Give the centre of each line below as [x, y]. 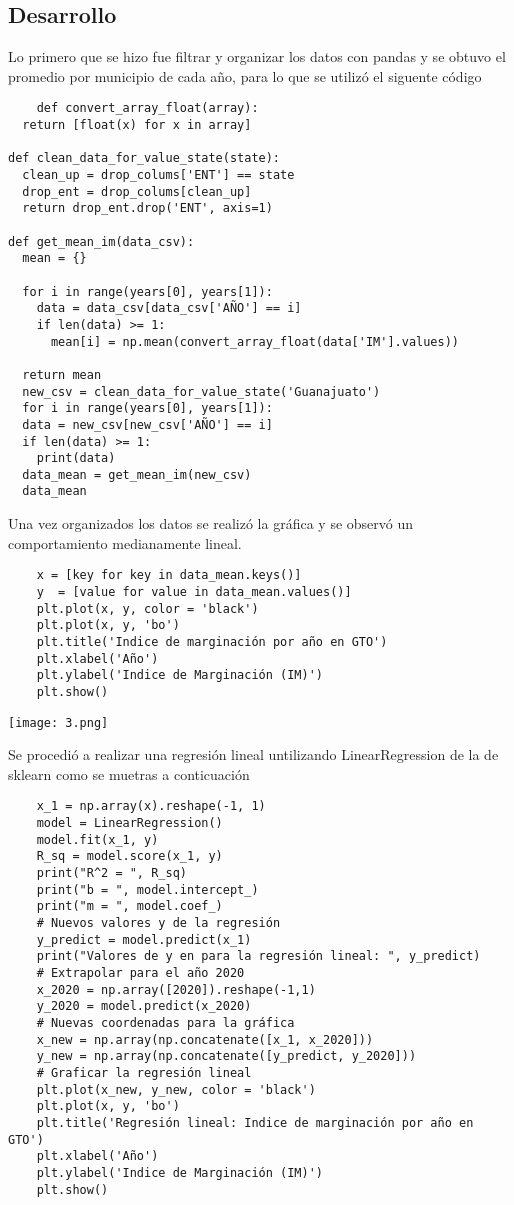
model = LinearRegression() [129, 823]
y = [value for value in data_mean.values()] [194, 591]
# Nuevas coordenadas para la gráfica [165, 1022]
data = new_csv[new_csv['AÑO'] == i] [147, 424]
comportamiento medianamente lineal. [125, 542]
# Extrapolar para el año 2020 [140, 972]
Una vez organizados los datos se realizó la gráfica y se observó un [211, 523]
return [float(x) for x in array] [137, 125]
